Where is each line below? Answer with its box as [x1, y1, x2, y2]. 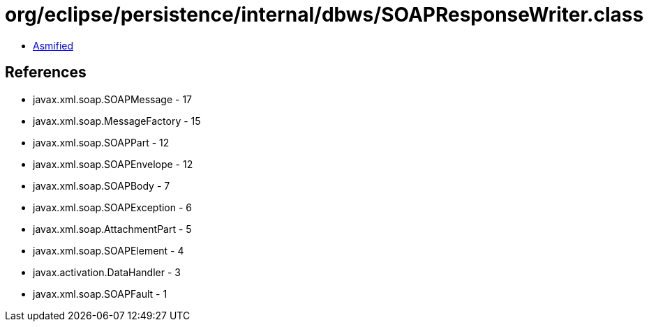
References [5, 63, 87, 82]
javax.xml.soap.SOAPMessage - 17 [33, 93, 193, 105]
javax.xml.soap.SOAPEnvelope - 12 [33, 158, 193, 170]
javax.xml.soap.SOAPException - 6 [33, 201, 193, 213]
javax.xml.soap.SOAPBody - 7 [33, 179, 170, 192]
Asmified [33, 39, 74, 52]
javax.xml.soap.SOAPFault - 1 [33, 287, 167, 300]
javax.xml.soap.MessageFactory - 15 [33, 114, 201, 127]
